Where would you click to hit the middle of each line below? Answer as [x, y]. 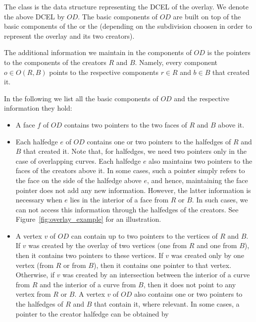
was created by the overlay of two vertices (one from [108, 245]
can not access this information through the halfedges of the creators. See [127, 209]
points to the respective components [104, 72]
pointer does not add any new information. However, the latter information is [133, 190]
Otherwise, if [35, 275]
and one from [217, 245]
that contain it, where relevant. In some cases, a [167, 304]
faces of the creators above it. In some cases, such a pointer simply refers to [130, 170]
